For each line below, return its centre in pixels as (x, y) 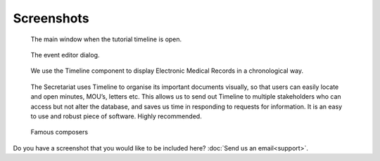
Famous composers (59, 132)
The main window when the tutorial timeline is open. (106, 39)
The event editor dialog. (65, 55)
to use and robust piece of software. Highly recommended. (116, 116)
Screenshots (51, 18)
